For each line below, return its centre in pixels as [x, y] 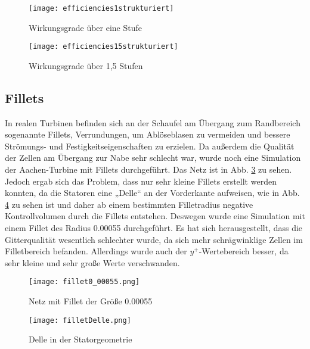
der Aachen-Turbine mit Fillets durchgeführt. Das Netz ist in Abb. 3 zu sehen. [148, 169]
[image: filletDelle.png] [80, 320]
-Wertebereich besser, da [244, 251]
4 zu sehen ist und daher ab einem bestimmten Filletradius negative [129, 204]
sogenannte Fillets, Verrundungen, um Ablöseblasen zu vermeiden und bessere [148, 134]
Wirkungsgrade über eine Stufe [86, 27]
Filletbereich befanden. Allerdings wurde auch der [96, 251]
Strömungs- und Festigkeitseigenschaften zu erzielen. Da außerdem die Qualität [150, 146]
